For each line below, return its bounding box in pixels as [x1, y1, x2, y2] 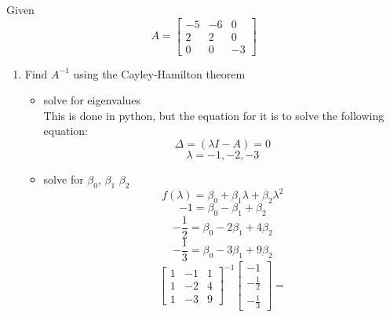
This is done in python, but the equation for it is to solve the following [43, 107, 385, 123]
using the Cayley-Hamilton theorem [73, 65, 246, 82]
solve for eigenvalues [43, 92, 141, 108]
